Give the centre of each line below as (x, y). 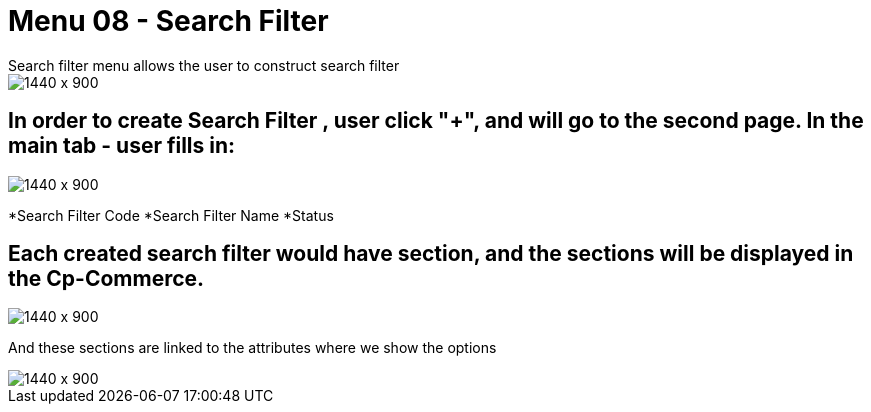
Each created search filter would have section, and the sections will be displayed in (431, 254)
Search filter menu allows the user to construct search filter (204, 65)
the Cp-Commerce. (106, 279)
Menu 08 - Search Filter (168, 21)
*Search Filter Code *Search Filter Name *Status (171, 215)
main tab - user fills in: (122, 146)
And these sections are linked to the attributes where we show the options (252, 348)
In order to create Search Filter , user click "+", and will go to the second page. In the (436, 121)
